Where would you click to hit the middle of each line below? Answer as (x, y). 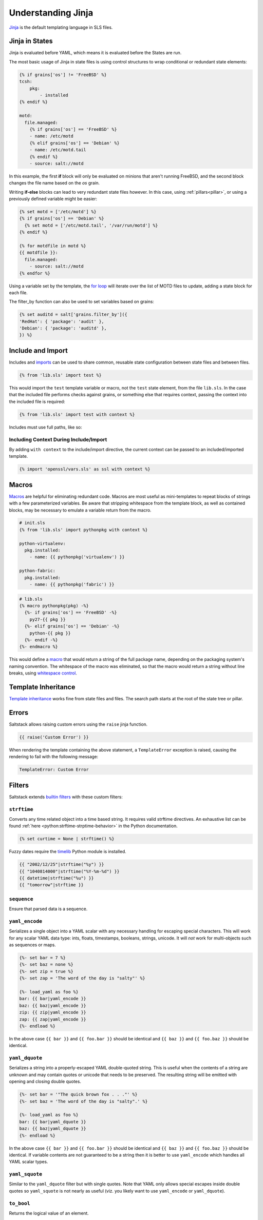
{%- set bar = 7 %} (42, 958)
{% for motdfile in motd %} (53, 246)
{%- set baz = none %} (46, 965)
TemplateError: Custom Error (54, 770)
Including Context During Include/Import (58, 440)
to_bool (19, 1203)
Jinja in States (31, 41)
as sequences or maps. (32, 945)
